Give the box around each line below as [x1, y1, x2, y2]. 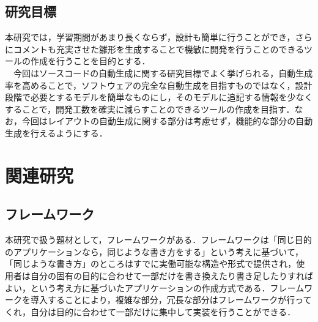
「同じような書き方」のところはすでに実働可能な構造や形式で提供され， [5, 257, 297, 270]
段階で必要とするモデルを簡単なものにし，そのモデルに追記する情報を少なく [5, 91, 313, 103]
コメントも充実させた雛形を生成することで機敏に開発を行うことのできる [13, 42, 304, 55]
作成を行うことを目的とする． [30, 54, 150, 67]
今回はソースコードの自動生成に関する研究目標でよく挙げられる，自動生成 [13, 66, 313, 79]
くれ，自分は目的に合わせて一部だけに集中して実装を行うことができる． [5, 305, 296, 318]
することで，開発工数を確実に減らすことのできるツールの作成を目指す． [5, 102, 295, 115]
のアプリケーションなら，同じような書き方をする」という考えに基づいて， [5, 245, 303, 258]
